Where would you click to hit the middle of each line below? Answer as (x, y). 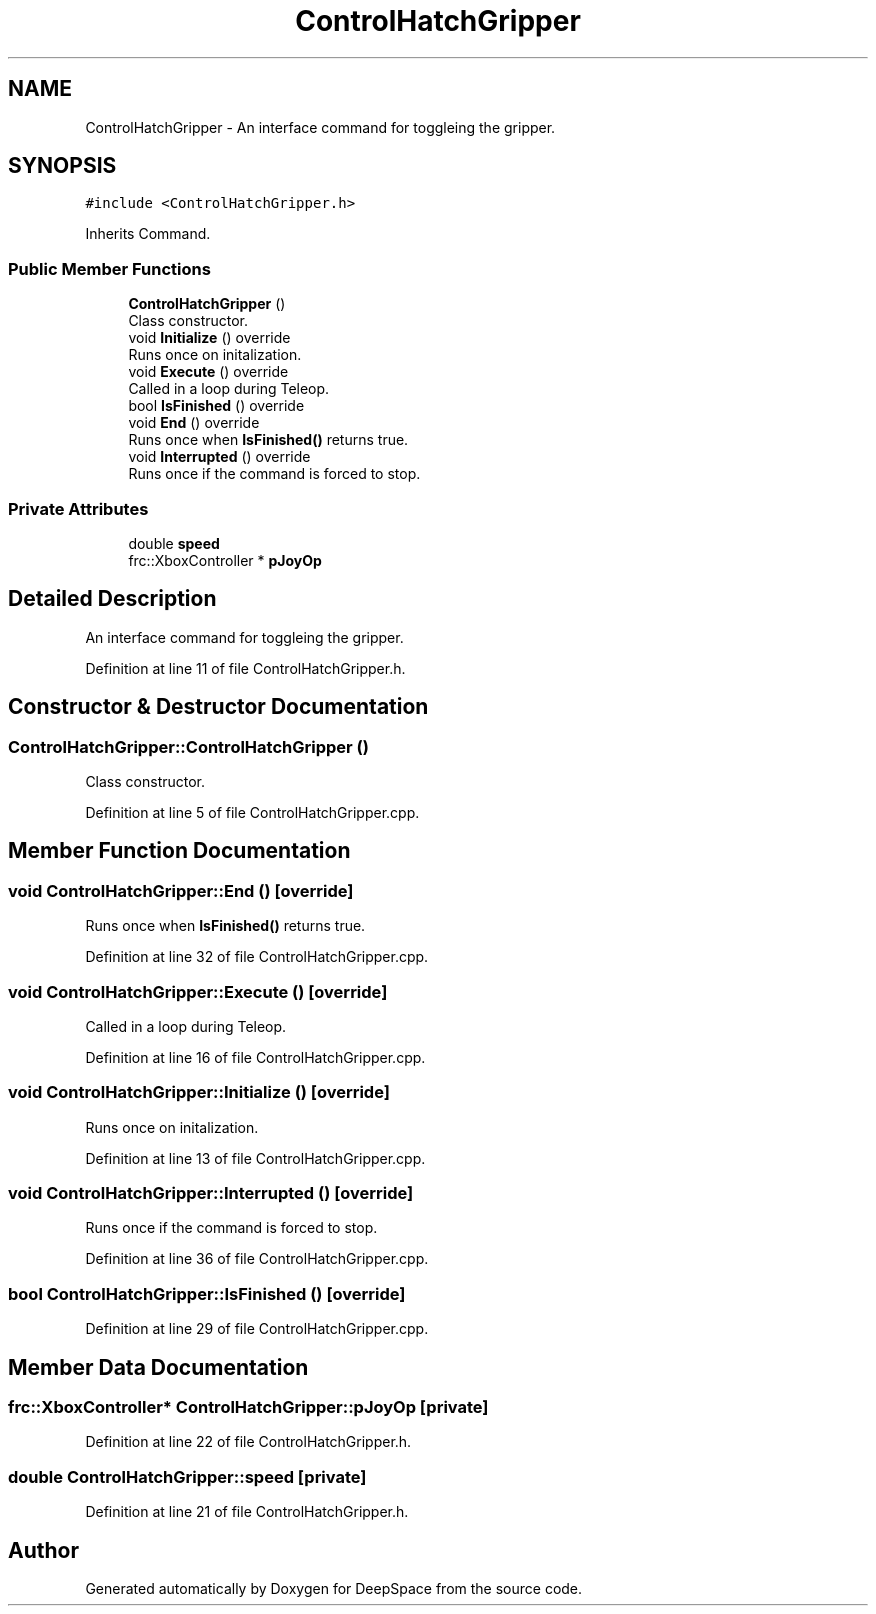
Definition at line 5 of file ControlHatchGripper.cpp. (252, 812)
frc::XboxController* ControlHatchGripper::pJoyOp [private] (248, 1407)
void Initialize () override (209, 338)
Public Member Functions (109, 268)
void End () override (194, 423)
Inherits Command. (148, 234)
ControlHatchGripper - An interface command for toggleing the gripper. (320, 127)
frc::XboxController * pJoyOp (225, 560)
